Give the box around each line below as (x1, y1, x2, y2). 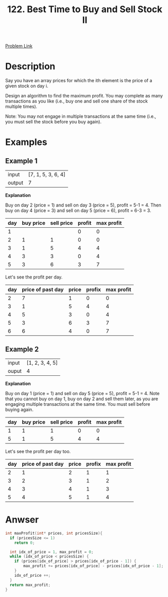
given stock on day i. (5, 83, 48, 89)
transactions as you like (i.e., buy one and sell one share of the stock (5, 98, 148, 104)
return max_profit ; (10, 582, 51, 587)
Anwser (5, 514, 39, 525)
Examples (5, 136, 47, 148)
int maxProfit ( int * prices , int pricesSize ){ (5, 531, 102, 536)
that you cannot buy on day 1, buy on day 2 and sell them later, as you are (5, 396, 158, 402)
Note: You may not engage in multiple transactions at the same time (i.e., (5, 113, 156, 120)
